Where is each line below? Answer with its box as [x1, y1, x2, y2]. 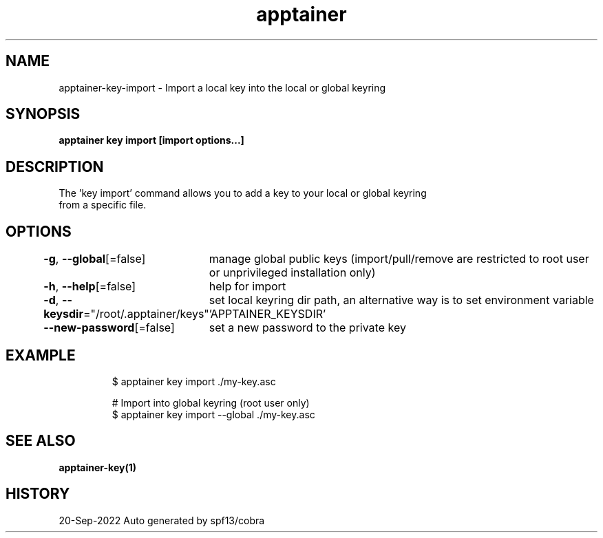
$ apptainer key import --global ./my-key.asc [112, 408, 315, 420]
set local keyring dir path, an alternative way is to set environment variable [209, 293, 594, 308]
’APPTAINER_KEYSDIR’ [209, 307, 326, 321]
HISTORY [6, 485, 70, 503]
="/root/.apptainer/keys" [83, 307, 209, 321]
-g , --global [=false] [43, 252, 146, 266]
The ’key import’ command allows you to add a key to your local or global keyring [59, 187, 427, 200]
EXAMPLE [6, 346, 76, 364]
